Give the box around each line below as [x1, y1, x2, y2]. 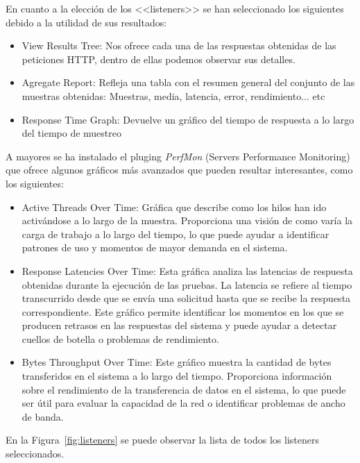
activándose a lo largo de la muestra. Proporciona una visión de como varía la [22, 213, 353, 228]
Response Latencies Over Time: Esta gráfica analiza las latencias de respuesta [22, 263, 353, 278]
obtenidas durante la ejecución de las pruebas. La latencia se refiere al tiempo [22, 277, 352, 292]
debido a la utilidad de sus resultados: [6, 15, 167, 29]
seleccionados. [6, 446, 65, 461]
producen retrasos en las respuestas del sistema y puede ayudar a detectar [22, 318, 337, 332]
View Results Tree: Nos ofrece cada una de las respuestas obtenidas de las [22, 38, 336, 53]
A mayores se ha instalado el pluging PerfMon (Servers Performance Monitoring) [6, 149, 350, 163]
